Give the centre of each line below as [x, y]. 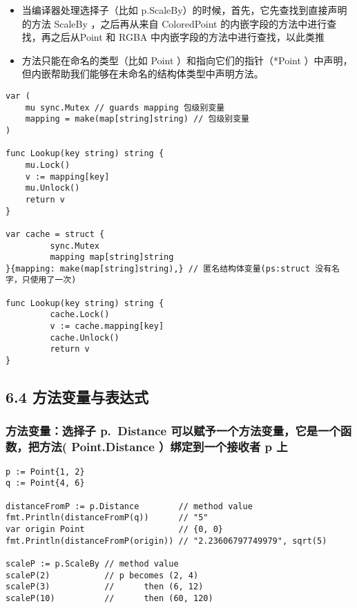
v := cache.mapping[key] [107, 326]
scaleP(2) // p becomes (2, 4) [102, 575]
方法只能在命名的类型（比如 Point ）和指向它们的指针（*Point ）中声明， [187, 60]
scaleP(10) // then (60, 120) [109, 598]
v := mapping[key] [67, 177]
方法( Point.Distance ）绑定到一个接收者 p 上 [164, 447]
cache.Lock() [80, 315]
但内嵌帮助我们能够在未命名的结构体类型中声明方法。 [143, 74]
